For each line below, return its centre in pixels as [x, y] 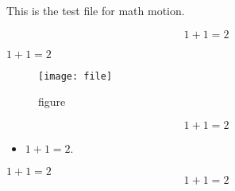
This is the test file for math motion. [96, 10]
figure [52, 101]
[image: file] [75, 76]
